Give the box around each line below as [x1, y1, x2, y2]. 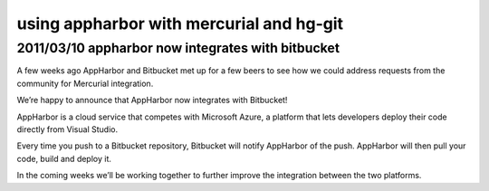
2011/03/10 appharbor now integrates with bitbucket [16, 40, 340, 56]
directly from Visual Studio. [16, 123, 118, 135]
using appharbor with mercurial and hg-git [16, 14, 344, 33]
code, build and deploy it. [16, 153, 112, 164]
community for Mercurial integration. [16, 78, 154, 89]
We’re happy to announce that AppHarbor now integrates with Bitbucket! [16, 95, 288, 106]
